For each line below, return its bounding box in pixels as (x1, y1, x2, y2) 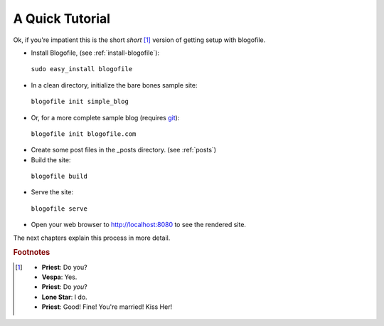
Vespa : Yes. (41, 273, 78, 281)
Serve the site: (31, 188, 74, 196)
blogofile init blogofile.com (31, 130, 137, 138)
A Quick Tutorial (13, 11, 110, 26)
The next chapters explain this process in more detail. (13, 233, 171, 242)
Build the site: (31, 155, 71, 164)
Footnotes (13, 248, 50, 258)
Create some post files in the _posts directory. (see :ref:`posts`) (31, 146, 217, 154)
